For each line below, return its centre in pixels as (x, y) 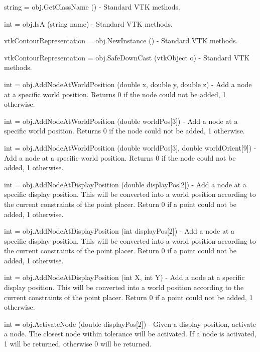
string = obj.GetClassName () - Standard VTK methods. (92, 7)
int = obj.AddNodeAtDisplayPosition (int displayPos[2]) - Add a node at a (119, 231)
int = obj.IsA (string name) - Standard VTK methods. (88, 23)
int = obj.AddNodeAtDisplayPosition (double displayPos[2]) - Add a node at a (125, 184)
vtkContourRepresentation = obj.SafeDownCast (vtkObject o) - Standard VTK (127, 57)
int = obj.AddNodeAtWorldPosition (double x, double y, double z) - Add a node (128, 84)
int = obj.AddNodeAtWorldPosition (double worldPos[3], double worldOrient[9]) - (130, 147)
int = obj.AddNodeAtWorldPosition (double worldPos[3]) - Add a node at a (121, 121)
